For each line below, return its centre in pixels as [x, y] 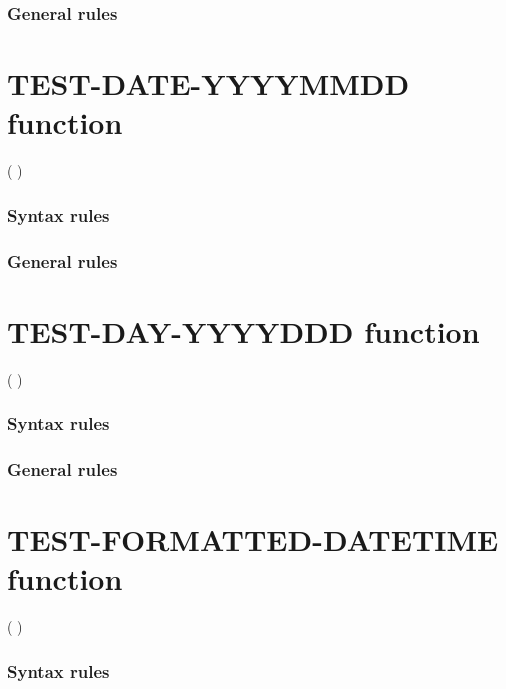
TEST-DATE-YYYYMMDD [208, 83]
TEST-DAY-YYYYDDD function [243, 330]
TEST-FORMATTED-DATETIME [253, 539]
